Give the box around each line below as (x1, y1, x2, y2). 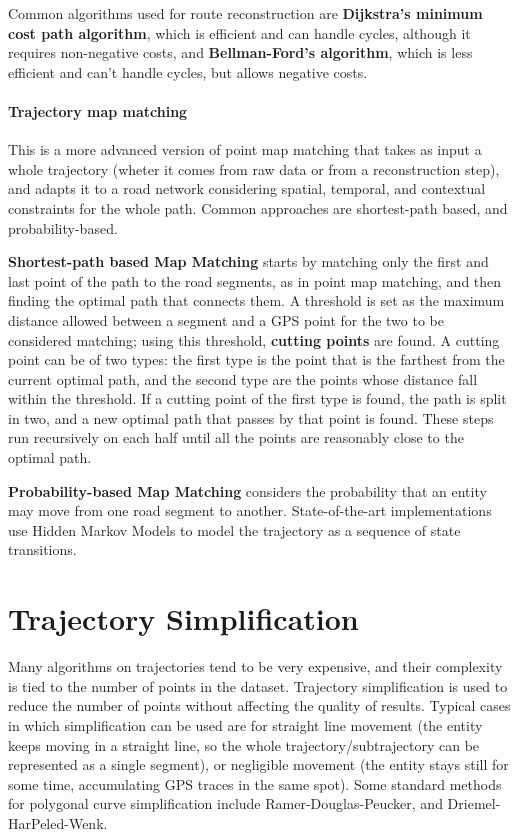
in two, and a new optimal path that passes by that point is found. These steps (8, 407, 494, 428)
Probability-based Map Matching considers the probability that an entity (8, 480, 487, 501)
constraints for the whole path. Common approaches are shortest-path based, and (8, 197, 508, 218)
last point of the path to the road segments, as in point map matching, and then (8, 270, 502, 291)
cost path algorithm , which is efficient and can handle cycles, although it (8, 22, 471, 43)
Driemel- (447, 793, 501, 814)
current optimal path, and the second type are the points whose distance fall (8, 368, 478, 389)
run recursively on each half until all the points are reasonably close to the (8, 427, 464, 448)
